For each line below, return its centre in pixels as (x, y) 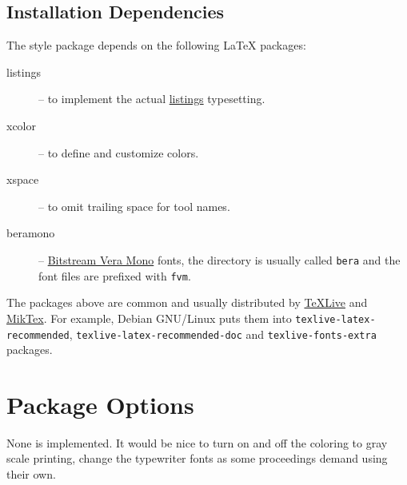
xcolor (21, 125)
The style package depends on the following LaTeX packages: (156, 45)
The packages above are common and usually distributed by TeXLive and (187, 302)
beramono (31, 233)
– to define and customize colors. (119, 152)
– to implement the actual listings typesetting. (152, 99)
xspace (23, 179)
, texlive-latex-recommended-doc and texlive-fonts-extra (223, 334)
